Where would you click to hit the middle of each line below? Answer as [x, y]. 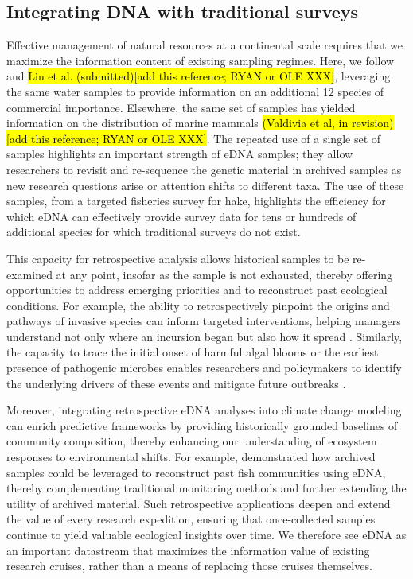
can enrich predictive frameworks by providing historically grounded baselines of [202, 425]
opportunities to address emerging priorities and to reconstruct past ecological [197, 290]
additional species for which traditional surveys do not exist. [154, 232]
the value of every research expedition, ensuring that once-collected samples [191, 519]
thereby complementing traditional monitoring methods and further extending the [206, 488]
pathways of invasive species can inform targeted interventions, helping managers [204, 321]
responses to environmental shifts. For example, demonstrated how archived [191, 457]
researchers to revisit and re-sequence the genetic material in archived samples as [204, 169]
